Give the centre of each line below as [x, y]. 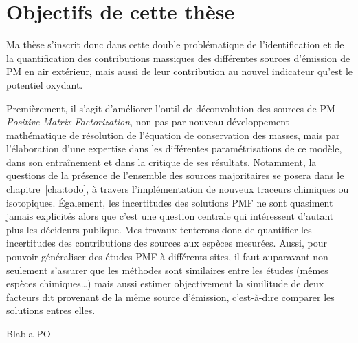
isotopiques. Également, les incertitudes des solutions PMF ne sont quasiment [170, 202]
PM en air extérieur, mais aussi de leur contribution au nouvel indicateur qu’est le [179, 71]
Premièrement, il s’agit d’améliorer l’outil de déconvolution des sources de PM [171, 108]
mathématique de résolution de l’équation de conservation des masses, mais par [173, 135]
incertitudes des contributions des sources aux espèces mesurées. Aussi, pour [167, 243]
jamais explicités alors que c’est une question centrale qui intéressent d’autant [170, 216]
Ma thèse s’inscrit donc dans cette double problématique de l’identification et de [175, 44]
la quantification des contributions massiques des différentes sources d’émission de [178, 58]
